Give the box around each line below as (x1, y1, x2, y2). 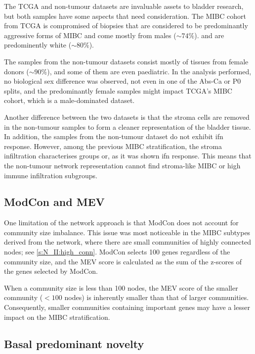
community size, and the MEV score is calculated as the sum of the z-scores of (4, 256, 242, 266)
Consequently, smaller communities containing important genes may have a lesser (4, 302, 250, 312)
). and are (194, 30, 224, 40)
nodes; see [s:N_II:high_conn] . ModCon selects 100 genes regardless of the (4, 247, 230, 257)
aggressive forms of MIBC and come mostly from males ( (4, 30, 176, 40)
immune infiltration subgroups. (4, 170, 97, 180)
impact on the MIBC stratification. (4, 311, 110, 322)
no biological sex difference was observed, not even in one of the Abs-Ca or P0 (4, 76, 241, 86)
